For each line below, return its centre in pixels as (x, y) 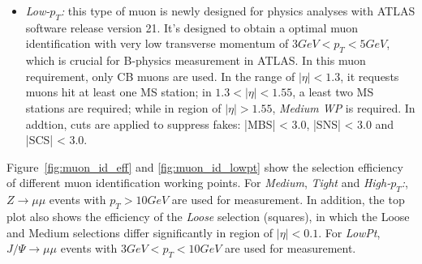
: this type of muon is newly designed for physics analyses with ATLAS (238, 11)
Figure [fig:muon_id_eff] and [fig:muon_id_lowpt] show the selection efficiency (205, 166)
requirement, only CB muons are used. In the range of (160, 76)
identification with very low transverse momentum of (157, 43)
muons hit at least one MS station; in (118, 92)
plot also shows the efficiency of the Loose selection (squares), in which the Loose (208, 216)
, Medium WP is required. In (344, 107)
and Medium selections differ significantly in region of (140, 232)
